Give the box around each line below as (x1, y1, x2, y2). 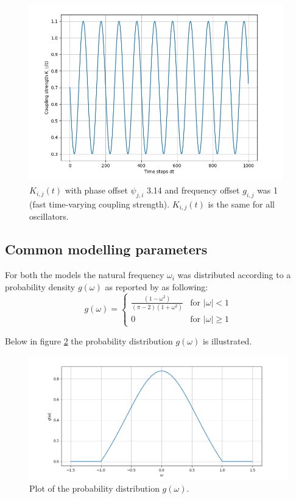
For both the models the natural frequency (5, 268, 164, 281)
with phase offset (65, 184, 128, 197)
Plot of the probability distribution (29, 482, 160, 495)
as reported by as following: (105, 280, 208, 293)
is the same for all (208, 197, 275, 210)
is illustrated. (202, 334, 252, 347)
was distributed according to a (177, 268, 291, 281)
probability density (5, 280, 76, 293)
